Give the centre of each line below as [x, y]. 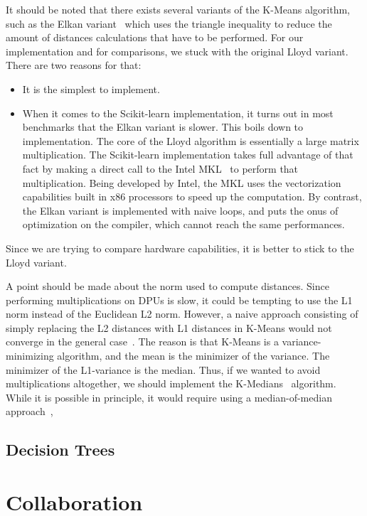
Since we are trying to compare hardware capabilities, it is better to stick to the [180, 248]
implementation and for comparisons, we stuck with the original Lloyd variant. [177, 51]
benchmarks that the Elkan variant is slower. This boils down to [163, 127]
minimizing [30, 356]
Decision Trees [60, 450]
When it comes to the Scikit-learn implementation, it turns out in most [178, 113]
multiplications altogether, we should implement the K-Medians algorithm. [171, 383]
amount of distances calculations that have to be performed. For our [155, 37]
